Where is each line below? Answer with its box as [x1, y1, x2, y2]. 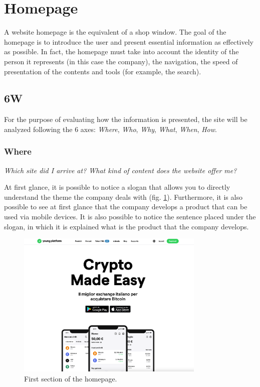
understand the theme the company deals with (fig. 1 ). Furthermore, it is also [4, 191, 242, 202]
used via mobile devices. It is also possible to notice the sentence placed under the [4, 211, 256, 222]
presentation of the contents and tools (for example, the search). [4, 66, 201, 76]
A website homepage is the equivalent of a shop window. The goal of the [4, 27, 226, 37]
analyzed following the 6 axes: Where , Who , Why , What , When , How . [4, 123, 217, 134]
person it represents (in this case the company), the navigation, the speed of [4, 56, 238, 66]
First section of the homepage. [24, 373, 117, 383]
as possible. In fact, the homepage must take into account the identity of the [4, 46, 239, 57]
